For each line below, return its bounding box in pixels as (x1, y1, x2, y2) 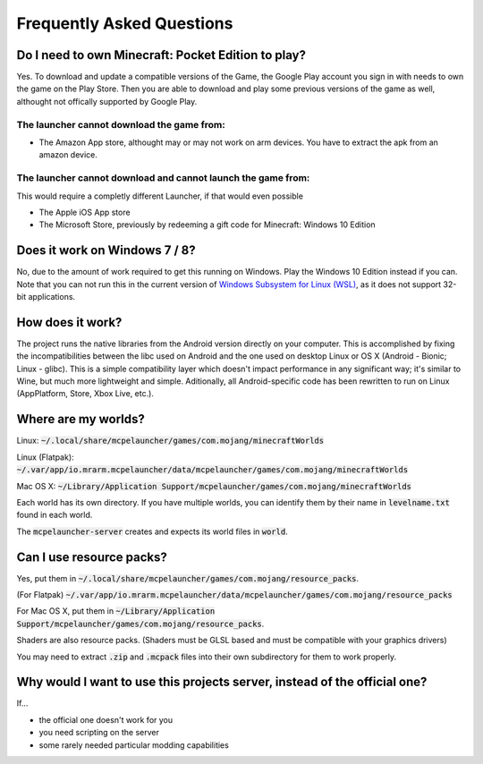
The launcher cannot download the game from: (16, 118, 225, 131)
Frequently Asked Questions (16, 13, 233, 33)
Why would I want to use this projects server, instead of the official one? (16, 675, 428, 690)
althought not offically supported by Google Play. (16, 96, 198, 106)
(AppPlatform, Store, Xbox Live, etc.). (16, 388, 154, 399)
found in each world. (16, 510, 93, 521)
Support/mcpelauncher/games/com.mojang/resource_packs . (16, 618, 265, 629)
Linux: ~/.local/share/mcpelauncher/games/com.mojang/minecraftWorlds (16, 435, 325, 446)
